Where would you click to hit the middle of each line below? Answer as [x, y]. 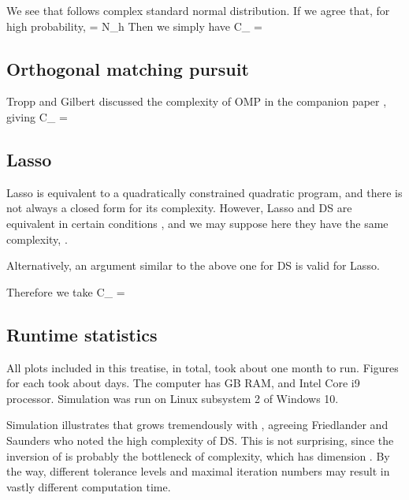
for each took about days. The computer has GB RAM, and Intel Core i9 [183, 383]
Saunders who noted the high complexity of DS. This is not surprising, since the [200, 440]
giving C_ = [37, 116]
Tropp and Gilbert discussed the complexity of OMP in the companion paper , [197, 101]
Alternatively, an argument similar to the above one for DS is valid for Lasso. [193, 265]
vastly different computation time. [89, 486]
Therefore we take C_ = [66, 291]
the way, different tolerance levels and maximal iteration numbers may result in [198, 471]
